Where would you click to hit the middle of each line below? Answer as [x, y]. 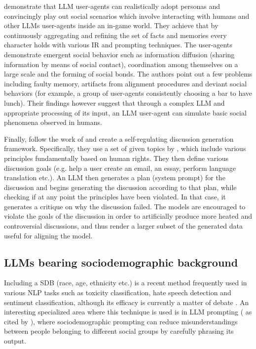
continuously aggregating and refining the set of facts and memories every [115, 35]
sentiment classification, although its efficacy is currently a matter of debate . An [127, 302]
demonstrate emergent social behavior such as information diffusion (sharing [119, 54]
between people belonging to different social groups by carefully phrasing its [119, 331]
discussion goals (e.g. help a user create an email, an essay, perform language [120, 168]
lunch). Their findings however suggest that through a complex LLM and [114, 102]
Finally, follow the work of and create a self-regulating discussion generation [119, 138]
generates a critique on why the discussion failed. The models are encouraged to [125, 206]
